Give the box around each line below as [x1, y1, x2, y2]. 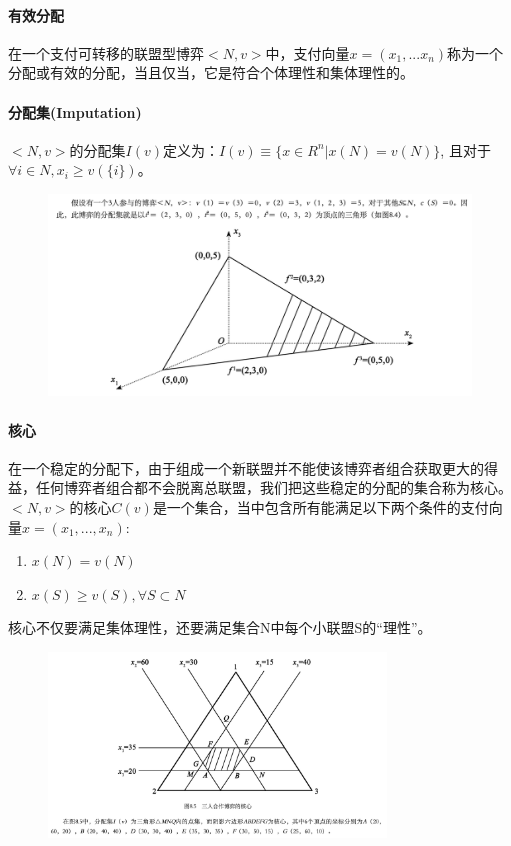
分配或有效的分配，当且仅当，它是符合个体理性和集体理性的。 [8, 62, 414, 83]
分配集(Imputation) [8, 101, 142, 122]
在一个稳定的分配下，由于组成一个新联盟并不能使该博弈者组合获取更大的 [8, 457, 484, 478]
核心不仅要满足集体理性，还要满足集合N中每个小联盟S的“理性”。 [8, 617, 432, 638]
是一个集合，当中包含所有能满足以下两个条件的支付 [152, 497, 489, 518]
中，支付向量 [265, 42, 350, 63]
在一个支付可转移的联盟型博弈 [8, 42, 204, 63]
